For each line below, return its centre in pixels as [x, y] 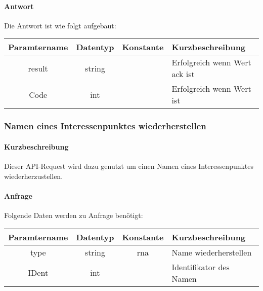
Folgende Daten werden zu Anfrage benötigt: [74, 215]
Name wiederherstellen [212, 252]
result [38, 68]
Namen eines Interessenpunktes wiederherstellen [105, 126]
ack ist [183, 74]
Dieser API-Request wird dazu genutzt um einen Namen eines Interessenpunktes [129, 166]
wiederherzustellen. [34, 176]
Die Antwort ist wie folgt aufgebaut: [60, 25]
